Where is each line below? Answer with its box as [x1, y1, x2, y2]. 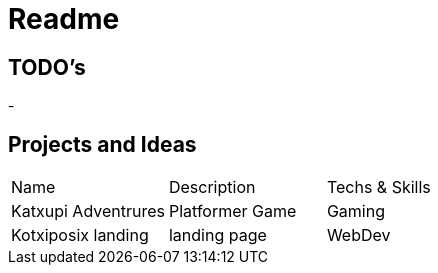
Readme [8, 2, 120, 36]
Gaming [326, 201, 385, 222]
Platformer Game [168, 201, 297, 222]
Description [168, 177, 256, 198]
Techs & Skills [326, 177, 431, 198]
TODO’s [8, 54, 86, 80]
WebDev [326, 225, 391, 246]
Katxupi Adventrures [11, 201, 165, 222]
